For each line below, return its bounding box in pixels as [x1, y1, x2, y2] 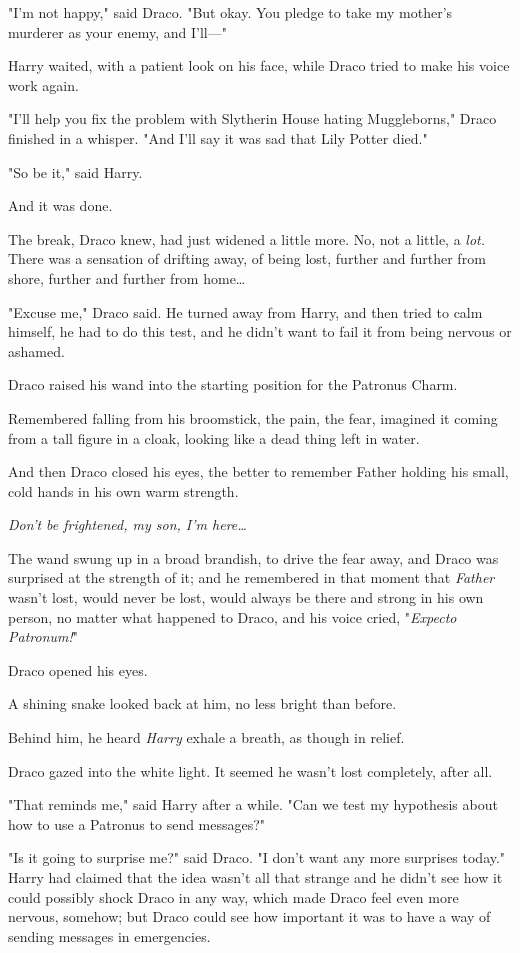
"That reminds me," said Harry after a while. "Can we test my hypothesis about [8, 794, 498, 815]
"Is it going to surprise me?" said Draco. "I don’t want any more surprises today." [8, 847, 506, 868]
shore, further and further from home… [8, 267, 246, 288]
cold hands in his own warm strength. [8, 480, 239, 501]
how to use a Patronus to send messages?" [8, 813, 266, 834]
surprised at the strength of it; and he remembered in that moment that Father [8, 567, 495, 588]
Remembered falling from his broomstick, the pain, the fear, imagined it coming [8, 407, 498, 428]
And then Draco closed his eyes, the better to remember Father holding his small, [8, 461, 509, 482]
